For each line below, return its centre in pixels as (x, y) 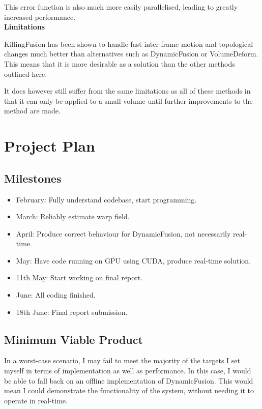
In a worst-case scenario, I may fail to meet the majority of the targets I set (122, 360)
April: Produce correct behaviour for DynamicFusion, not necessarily (123, 233)
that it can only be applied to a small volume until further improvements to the (128, 100)
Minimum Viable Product (74, 339)
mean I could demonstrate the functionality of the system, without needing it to (129, 390)
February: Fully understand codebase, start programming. (106, 199)
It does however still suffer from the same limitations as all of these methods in (127, 91)
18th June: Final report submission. (72, 312)
